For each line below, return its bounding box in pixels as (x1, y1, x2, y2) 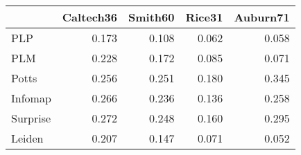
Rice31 (185, 9, 223, 25)
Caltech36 (62, 9, 118, 25)
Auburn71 (234, 9, 290, 25)
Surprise (11, 110, 51, 126)
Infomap (11, 90, 51, 106)
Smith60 (128, 9, 175, 25)
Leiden (11, 130, 44, 146)
